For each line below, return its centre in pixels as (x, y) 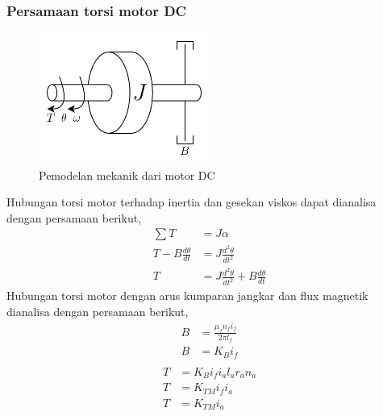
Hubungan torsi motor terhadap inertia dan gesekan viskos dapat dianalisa (191, 202)
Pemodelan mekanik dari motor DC (127, 175)
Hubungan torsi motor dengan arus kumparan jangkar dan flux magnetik (187, 295)
